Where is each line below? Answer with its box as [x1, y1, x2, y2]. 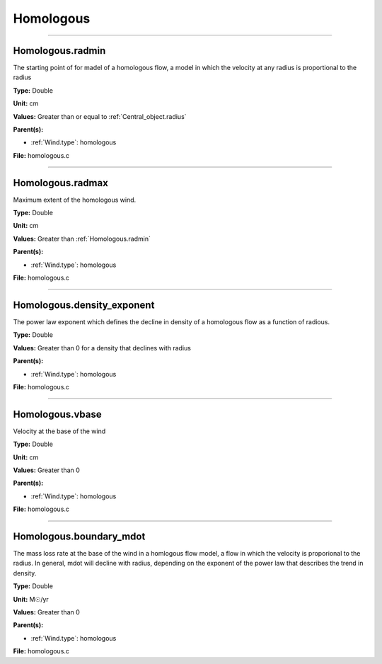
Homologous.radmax [13, 177, 109, 189]
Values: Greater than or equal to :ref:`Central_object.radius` [13, 112, 187, 120]
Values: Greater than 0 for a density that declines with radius [13, 343, 191, 352]
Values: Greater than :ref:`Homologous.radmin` [13, 234, 151, 243]
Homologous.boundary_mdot [13, 530, 146, 542]
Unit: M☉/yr [13, 595, 49, 603]
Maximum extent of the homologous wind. [13, 195, 137, 204]
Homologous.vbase [13, 408, 102, 420]
